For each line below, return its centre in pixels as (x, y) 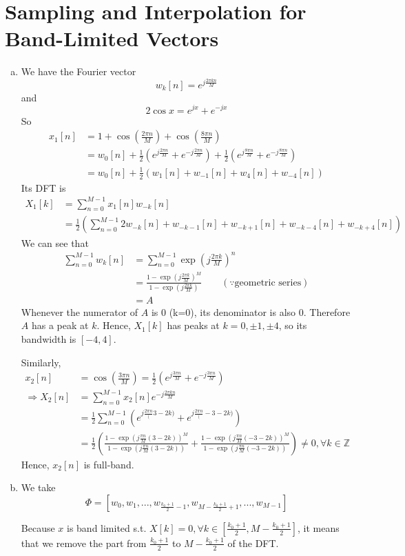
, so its (293, 325)
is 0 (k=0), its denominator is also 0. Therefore (251, 311)
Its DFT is (43, 187)
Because (38, 527)
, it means (318, 527)
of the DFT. (253, 543)
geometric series (268, 282)
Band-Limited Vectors (112, 38)
